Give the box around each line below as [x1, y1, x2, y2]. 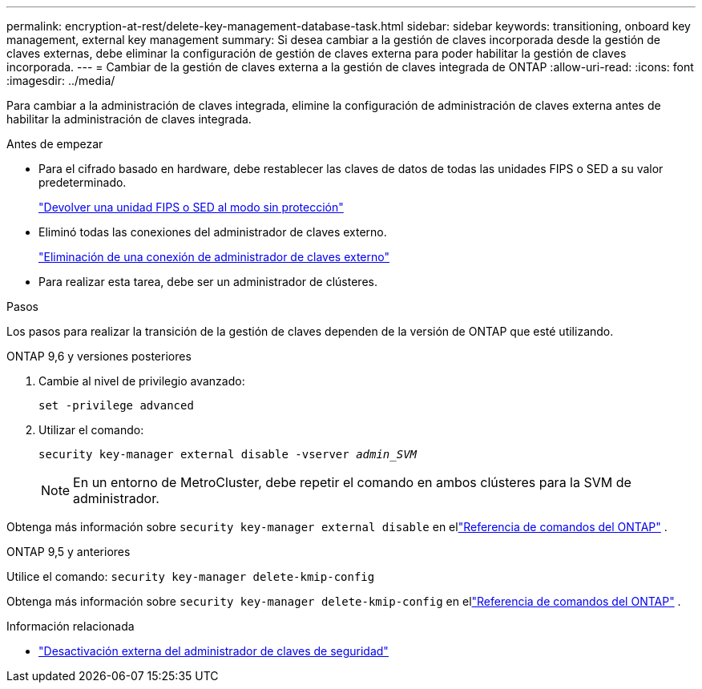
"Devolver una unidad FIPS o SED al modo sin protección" [38, 200, 344, 214]
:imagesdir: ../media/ [6, 74, 115, 87]
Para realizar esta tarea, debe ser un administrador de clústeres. [38, 275, 377, 288]
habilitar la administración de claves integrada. [6, 112, 252, 126]
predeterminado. [38, 175, 127, 189]
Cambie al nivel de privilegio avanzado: [38, 374, 245, 388]
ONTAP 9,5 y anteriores [6, 545, 131, 558]
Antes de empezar [6, 137, 103, 151]
